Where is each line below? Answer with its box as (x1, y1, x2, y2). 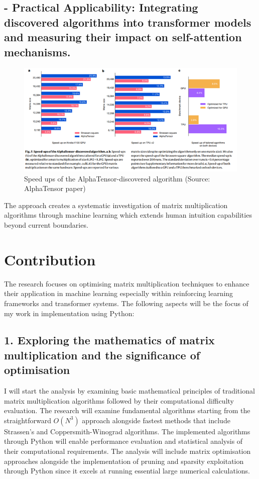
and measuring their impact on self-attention (4, 29, 242, 45)
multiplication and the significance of (4, 347, 200, 362)
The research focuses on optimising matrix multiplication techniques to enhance (4, 278, 249, 289)
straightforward (4, 415, 51, 425)
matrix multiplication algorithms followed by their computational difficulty (4, 395, 234, 406)
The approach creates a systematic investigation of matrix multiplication (4, 200, 228, 210)
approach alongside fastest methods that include (82, 415, 230, 425)
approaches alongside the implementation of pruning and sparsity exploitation (4, 455, 244, 466)
